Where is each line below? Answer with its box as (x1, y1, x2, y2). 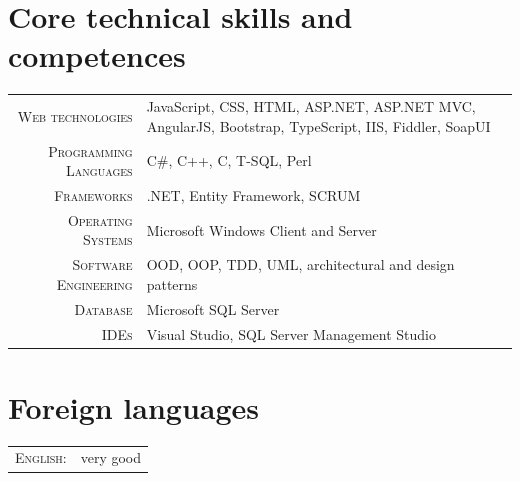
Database (74, 298, 133, 319)
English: (15, 447, 67, 468)
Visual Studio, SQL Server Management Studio (146, 323, 436, 344)
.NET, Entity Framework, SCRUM (146, 184, 361, 205)
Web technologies (17, 105, 133, 126)
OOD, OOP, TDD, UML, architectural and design (146, 254, 455, 275)
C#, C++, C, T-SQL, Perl (146, 150, 312, 171)
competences (8, 35, 186, 76)
